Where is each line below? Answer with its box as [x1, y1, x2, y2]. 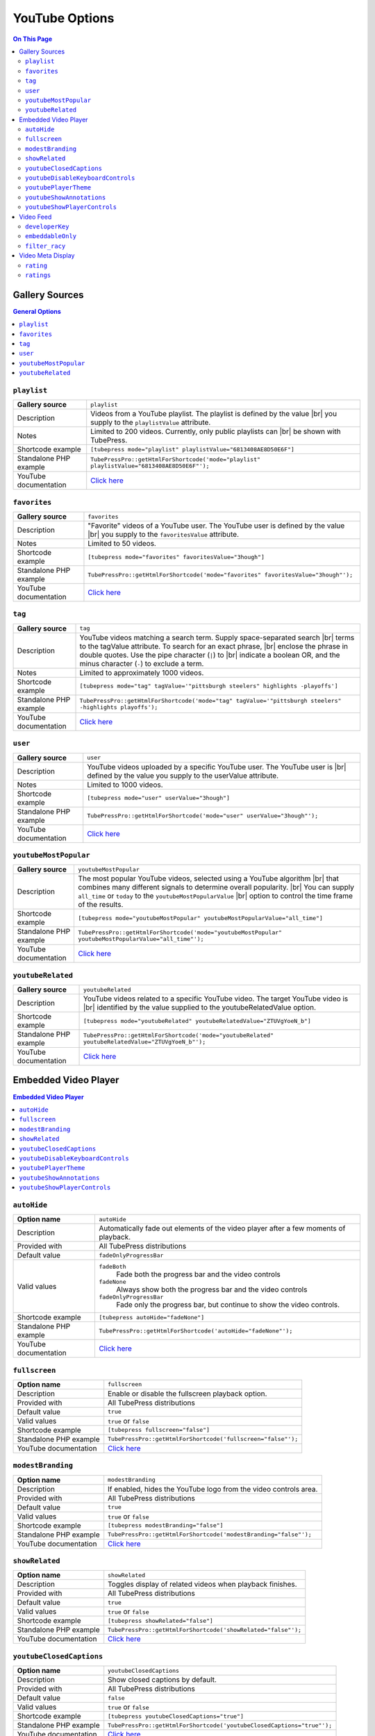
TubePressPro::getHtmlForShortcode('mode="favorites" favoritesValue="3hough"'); [87, 571, 353, 578]
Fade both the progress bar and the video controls [115, 1269, 281, 1279]
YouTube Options [12, 10, 115, 26]
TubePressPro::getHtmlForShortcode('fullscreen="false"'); [108, 1435, 299, 1443]
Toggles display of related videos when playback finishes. [108, 1580, 298, 1589]
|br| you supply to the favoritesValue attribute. [87, 530, 240, 540]
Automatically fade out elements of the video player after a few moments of [98, 1224, 346, 1233]
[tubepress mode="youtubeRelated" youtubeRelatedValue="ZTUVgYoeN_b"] [83, 1017, 312, 1024]
